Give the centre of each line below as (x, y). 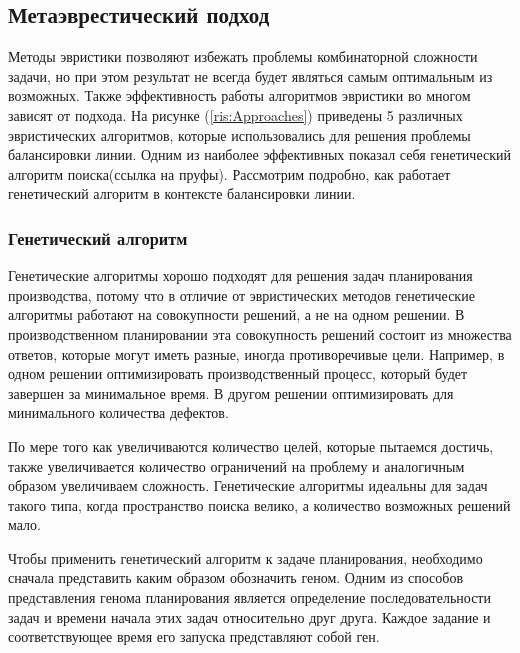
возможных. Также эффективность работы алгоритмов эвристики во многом (239, 95)
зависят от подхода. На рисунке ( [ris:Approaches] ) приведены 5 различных (235, 114)
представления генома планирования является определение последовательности (249, 597)
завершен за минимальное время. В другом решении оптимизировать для (231, 392)
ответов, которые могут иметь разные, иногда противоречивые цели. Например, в (256, 353)
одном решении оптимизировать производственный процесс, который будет (238, 373)
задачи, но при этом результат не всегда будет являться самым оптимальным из (250, 75)
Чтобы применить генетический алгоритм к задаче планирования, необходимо (245, 557)
